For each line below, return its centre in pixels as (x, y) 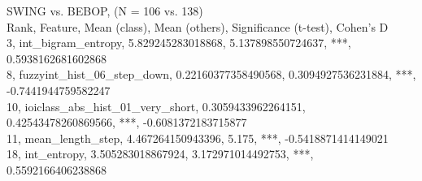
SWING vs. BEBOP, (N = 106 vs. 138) (105, 11)
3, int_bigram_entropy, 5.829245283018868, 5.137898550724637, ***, (179, 43)
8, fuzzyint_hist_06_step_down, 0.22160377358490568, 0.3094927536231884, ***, (211, 74)
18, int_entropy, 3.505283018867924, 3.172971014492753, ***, (160, 154)
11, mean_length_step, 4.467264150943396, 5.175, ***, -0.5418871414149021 (198, 138)
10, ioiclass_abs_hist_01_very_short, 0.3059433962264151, (156, 106)
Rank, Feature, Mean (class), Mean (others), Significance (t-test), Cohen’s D (198, 26)
